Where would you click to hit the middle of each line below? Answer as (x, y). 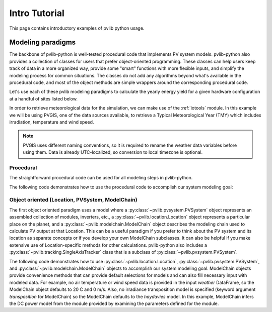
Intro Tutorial (37, 13)
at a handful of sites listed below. (44, 98)
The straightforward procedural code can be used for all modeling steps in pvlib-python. (101, 178)
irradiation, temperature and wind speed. (52, 122)
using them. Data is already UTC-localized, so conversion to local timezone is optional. (113, 152)
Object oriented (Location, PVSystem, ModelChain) (73, 200)
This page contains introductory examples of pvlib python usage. (77, 28)
